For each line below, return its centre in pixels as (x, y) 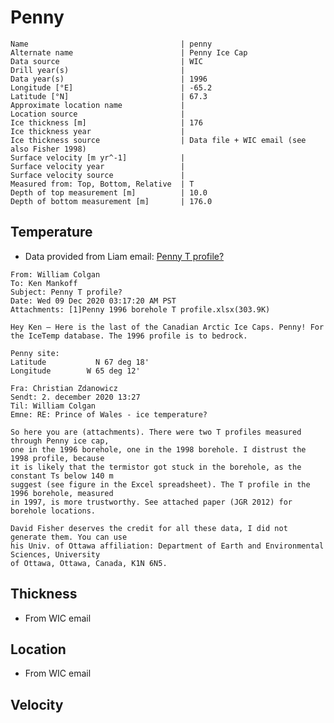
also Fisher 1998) (48, 149)
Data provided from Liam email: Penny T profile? (124, 256)
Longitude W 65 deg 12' (75, 371)
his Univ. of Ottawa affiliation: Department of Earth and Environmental (167, 546)
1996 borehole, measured (62, 493)
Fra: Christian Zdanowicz (64, 388)
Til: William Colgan (53, 406)
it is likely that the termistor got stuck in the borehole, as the (156, 467)
